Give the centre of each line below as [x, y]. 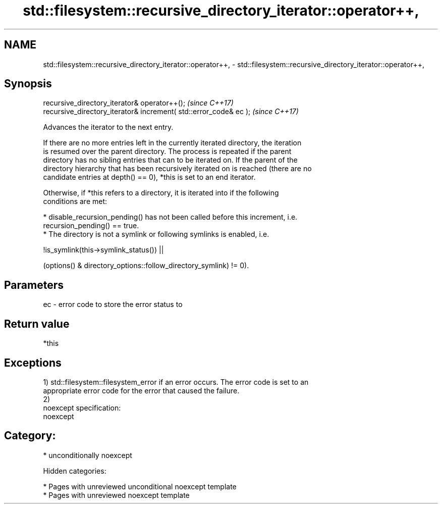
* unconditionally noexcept [88, 455]
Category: [30, 436]
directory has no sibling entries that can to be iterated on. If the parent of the [170, 160]
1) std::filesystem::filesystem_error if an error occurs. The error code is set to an [176, 382]
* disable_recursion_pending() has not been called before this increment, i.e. [170, 217]
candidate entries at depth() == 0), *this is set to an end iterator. [149, 177]
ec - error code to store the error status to [113, 304]
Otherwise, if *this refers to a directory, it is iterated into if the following [161, 193]
